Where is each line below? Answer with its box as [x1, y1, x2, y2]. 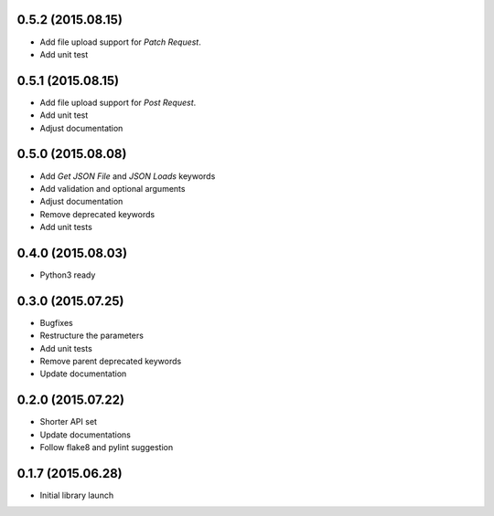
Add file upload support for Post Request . [39, 97, 197, 108]
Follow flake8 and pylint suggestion [39, 442, 174, 453]
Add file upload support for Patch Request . [39, 37, 201, 47]
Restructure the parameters [39, 330, 144, 342]
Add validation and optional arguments [39, 183, 186, 194]
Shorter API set [39, 416, 98, 427]
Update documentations [39, 429, 132, 440]
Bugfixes [39, 317, 73, 328]
